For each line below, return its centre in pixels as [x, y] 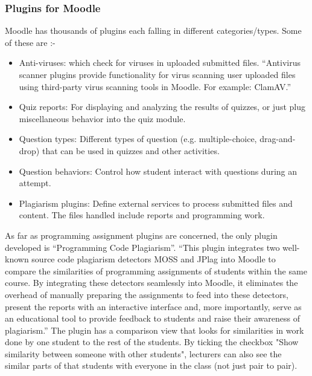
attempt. [35, 183]
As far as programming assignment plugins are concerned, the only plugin [141, 235]
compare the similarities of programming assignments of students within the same [156, 271]
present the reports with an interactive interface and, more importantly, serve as [153, 306]
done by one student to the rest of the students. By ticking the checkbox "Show [152, 342]
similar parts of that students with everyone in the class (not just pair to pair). [151, 365]
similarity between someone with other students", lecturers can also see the [143, 353]
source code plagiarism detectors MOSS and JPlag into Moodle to [154, 259]
